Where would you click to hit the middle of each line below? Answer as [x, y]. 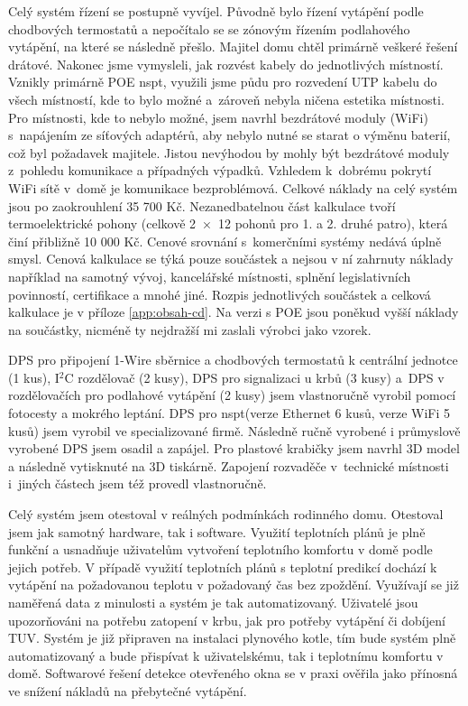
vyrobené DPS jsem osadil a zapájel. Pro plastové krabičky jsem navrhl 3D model [234, 448]
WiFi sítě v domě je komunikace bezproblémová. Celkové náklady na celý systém [233, 187]
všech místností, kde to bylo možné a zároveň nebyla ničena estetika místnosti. [226, 99]
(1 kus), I [34, 377]
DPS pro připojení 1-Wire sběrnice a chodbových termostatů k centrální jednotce [233, 360]
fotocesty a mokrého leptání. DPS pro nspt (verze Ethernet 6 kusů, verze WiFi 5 [229, 413]
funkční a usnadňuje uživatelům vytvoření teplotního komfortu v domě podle [220, 549]
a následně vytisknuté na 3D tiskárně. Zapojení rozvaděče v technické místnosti [229, 465]
